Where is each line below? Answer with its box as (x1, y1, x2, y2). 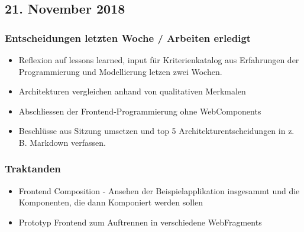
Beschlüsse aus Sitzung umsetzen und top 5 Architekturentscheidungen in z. (18, 125, 295, 137)
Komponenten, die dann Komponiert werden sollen (18, 196, 203, 208)
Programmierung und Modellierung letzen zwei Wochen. (18, 65, 222, 77)
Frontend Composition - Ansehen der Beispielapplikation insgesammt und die (18, 184, 300, 197)
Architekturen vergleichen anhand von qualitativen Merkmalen (18, 85, 246, 97)
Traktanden (5, 161, 61, 176)
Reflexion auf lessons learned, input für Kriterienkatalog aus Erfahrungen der (18, 54, 299, 66)
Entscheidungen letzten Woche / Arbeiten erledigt (5, 30, 251, 45)
